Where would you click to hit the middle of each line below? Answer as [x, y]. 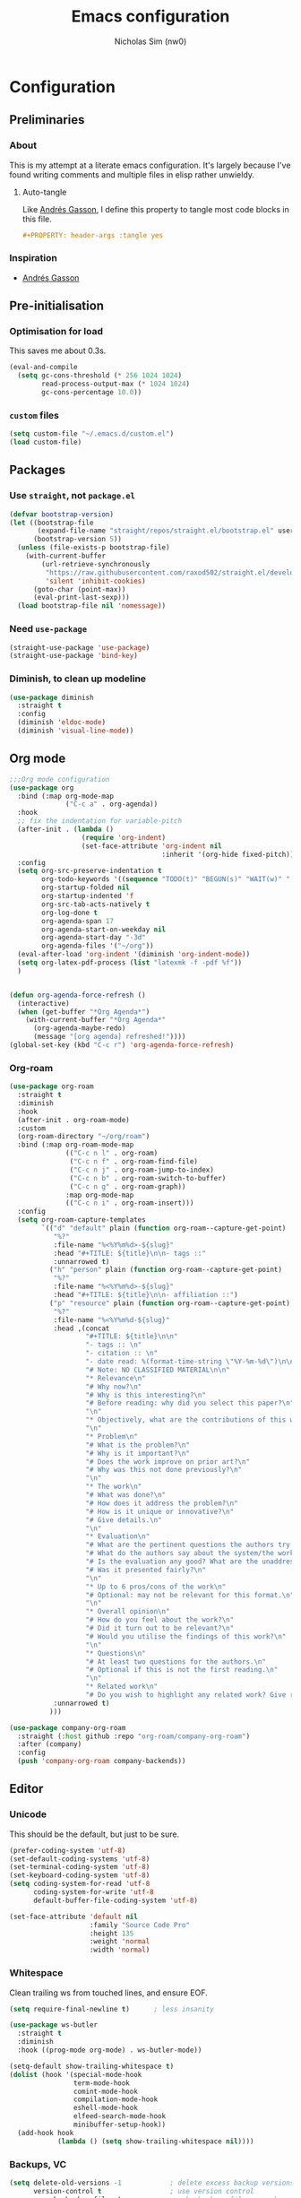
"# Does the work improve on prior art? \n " [168, 1462]
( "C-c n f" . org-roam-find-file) [134, 1162]
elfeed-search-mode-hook [120, 2116]
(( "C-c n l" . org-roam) [112, 1154]
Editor [26, 1789]
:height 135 [112, 1934]
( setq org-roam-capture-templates [82, 1220]
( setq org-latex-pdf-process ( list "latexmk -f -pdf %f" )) [130, 963]
